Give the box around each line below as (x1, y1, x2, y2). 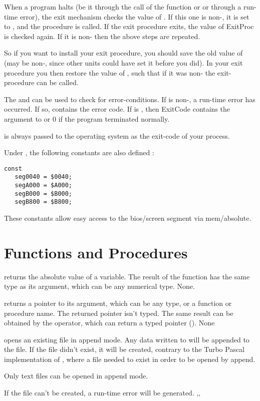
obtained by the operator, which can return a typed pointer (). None (4, 317, 215, 328)
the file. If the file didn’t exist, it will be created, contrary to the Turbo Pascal (4, 344, 245, 354)
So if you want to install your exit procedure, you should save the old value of (4, 48, 243, 58)
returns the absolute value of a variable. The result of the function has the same (4, 271, 250, 281)
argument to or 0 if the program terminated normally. (4, 113, 170, 124)
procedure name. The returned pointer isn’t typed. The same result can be (4, 307, 233, 318)
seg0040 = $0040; (15, 173, 73, 181)
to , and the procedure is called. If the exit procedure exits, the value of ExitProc (4, 21, 254, 32)
